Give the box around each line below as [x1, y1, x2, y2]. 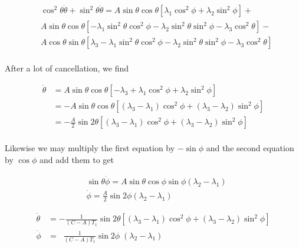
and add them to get [39, 153, 114, 165]
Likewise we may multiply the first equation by [5, 142, 175, 154]
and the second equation [206, 142, 294, 154]
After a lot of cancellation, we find [5, 62, 129, 74]
